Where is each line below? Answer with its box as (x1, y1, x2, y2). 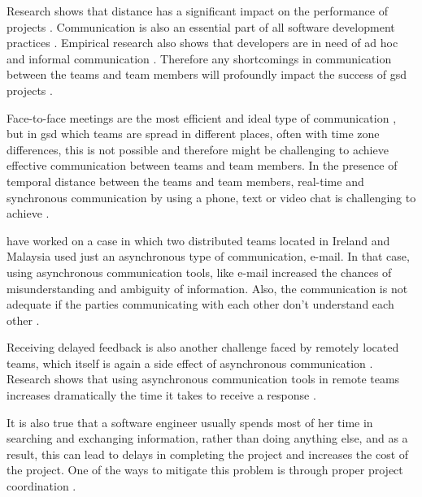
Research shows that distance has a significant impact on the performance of (7, 2, 388, 19)
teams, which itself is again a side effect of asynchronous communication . (7, 354, 373, 371)
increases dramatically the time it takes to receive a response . (7, 387, 316, 404)
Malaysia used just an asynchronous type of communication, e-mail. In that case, (7, 248, 410, 265)
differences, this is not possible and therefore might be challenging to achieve (7, 140, 389, 158)
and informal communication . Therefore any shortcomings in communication (7, 50, 392, 67)
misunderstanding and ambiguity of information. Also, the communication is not (7, 279, 408, 296)
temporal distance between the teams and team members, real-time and (7, 172, 364, 189)
